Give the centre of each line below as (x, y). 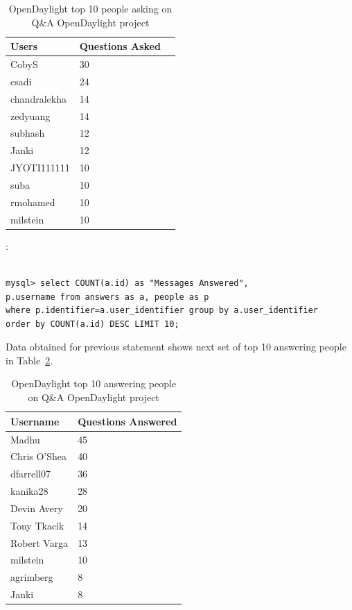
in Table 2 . (29, 360)
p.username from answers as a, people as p (107, 297)
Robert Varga (39, 542)
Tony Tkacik (37, 525)
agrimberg (32, 577)
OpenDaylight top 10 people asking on (90, 8)
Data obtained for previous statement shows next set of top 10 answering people (176, 347)
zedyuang (30, 116)
